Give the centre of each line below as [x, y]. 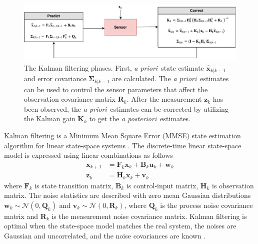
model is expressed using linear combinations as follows [88, 155]
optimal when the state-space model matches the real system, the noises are [120, 226]
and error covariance [55, 78]
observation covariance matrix [70, 99]
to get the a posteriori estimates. [140, 118]
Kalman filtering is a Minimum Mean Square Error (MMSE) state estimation [122, 135]
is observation [233, 185]
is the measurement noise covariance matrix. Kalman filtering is [149, 216]
